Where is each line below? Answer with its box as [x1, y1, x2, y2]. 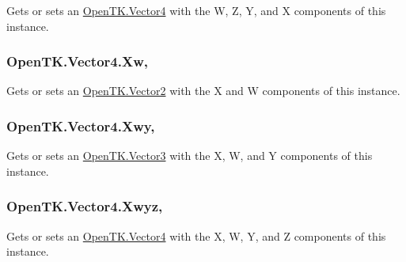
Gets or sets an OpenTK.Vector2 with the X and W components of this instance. [6, 82, 400, 99]
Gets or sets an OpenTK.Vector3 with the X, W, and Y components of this [6, 147, 373, 164]
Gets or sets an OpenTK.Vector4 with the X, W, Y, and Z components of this [6, 227, 386, 244]
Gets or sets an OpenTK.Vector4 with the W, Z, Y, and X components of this [6, 2, 386, 18]
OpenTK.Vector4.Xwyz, [6, 196, 163, 216]
